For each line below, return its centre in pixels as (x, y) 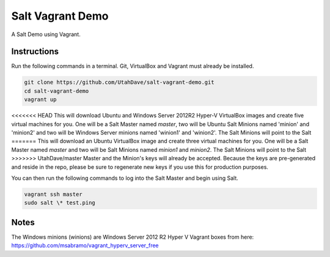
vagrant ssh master (53, 194)
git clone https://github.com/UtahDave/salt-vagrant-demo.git (119, 82)
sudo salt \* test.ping (60, 203)
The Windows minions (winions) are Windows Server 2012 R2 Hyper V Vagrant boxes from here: (133, 237)
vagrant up (40, 100)
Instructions (35, 52)
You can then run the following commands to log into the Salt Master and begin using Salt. (125, 178)
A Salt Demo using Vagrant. (46, 34)
